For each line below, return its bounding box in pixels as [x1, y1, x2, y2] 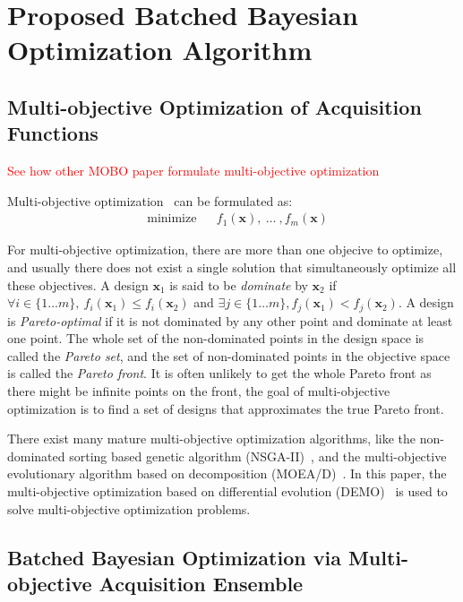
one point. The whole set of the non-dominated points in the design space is [7, 329, 424, 348]
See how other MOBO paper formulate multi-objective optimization [7, 161, 380, 180]
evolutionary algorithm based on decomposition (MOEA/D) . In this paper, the [7, 464, 447, 483]
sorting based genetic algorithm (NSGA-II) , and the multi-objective [69, 446, 447, 465]
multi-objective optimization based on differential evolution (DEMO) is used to [7, 481, 448, 500]
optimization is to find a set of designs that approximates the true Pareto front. [7, 399, 444, 417]
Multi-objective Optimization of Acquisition [7, 92, 422, 120]
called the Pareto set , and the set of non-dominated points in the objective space [7, 346, 450, 365]
